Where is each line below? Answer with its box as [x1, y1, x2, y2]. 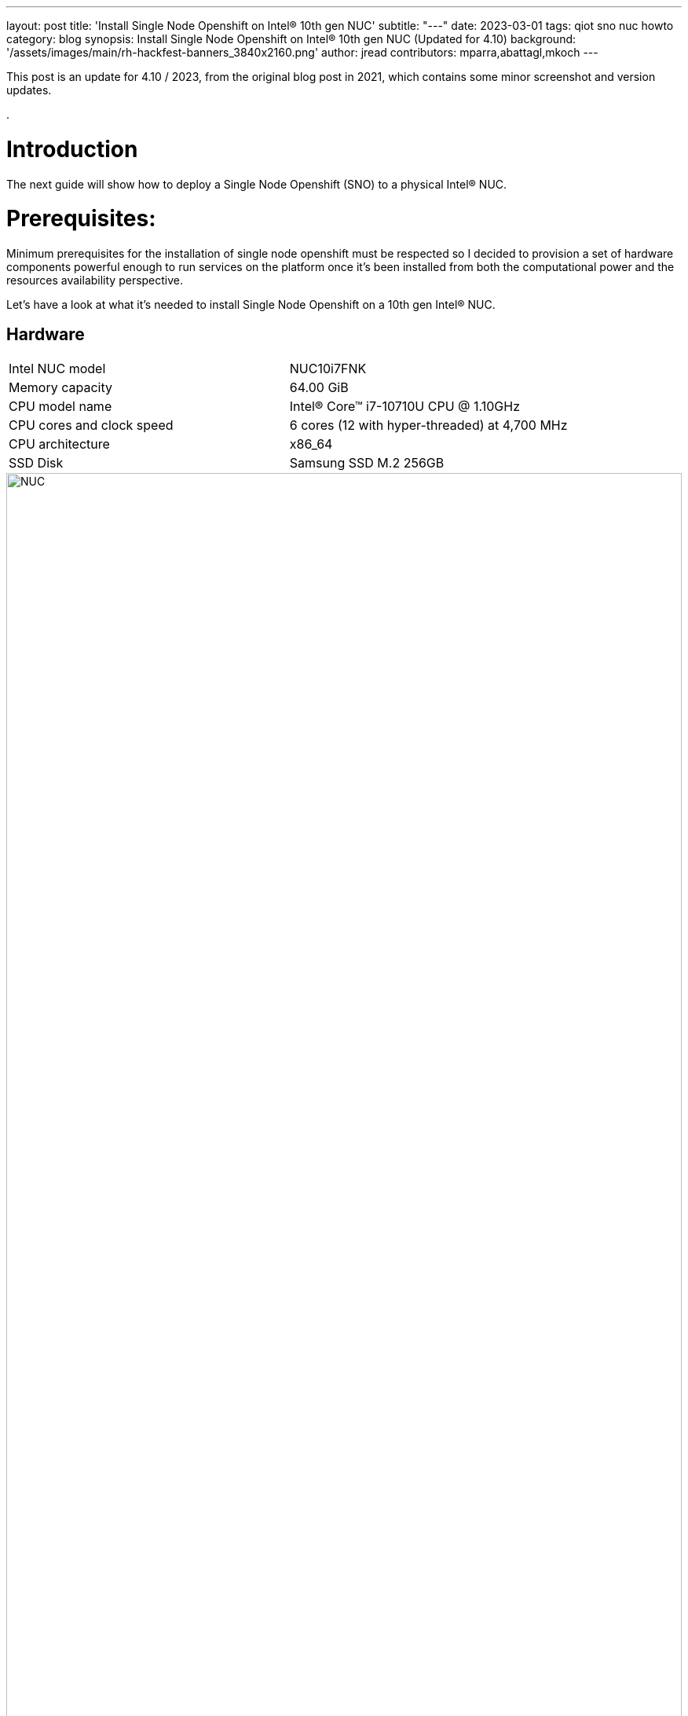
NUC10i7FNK [289, 360, 367, 376]
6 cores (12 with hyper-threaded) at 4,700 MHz [289, 416, 568, 433]
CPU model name [9, 398, 112, 414]
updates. [6, 83, 52, 97]
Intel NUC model [9, 360, 106, 376]
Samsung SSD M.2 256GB [289, 454, 445, 471]
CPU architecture [9, 435, 110, 452]
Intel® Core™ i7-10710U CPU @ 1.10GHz [289, 398, 520, 414]
